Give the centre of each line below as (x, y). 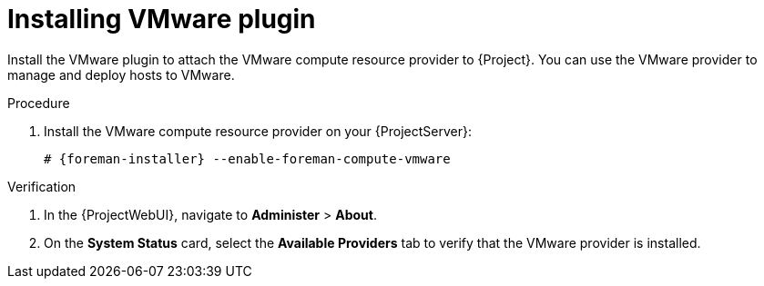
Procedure (39, 103)
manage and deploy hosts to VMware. (121, 74)
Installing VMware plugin (162, 19)
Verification (42, 186)
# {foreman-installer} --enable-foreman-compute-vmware (247, 158)
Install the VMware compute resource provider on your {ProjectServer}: (258, 131)
